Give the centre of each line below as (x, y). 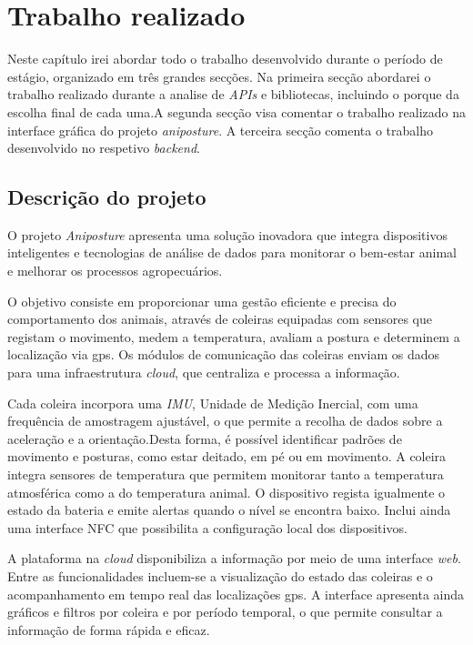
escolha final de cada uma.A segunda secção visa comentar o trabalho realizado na (236, 111)
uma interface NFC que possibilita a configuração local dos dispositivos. (207, 527)
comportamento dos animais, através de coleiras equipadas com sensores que (220, 319)
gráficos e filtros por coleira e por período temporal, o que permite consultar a (225, 612)
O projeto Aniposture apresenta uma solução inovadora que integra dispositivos (227, 234)
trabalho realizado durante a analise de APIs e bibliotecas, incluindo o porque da (233, 94)
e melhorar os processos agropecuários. (115, 271)
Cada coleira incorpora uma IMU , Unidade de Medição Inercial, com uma (213, 403)
